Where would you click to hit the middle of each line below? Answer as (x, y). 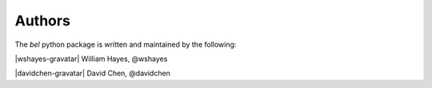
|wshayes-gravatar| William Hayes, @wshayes (91, 59)
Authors (43, 21)
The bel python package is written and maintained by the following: (126, 44)
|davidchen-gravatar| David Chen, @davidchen (93, 73)
